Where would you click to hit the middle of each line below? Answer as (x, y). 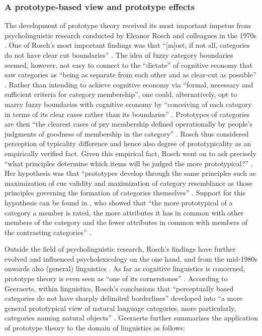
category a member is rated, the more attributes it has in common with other (124, 212)
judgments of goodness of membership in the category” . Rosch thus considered (127, 133)
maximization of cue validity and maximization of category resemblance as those (128, 183)
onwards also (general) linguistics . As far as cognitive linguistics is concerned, (125, 268)
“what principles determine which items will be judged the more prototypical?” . (129, 163)
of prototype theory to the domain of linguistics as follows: (95, 328)
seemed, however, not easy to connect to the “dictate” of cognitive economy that (129, 65)
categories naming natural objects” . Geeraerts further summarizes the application (131, 318)
